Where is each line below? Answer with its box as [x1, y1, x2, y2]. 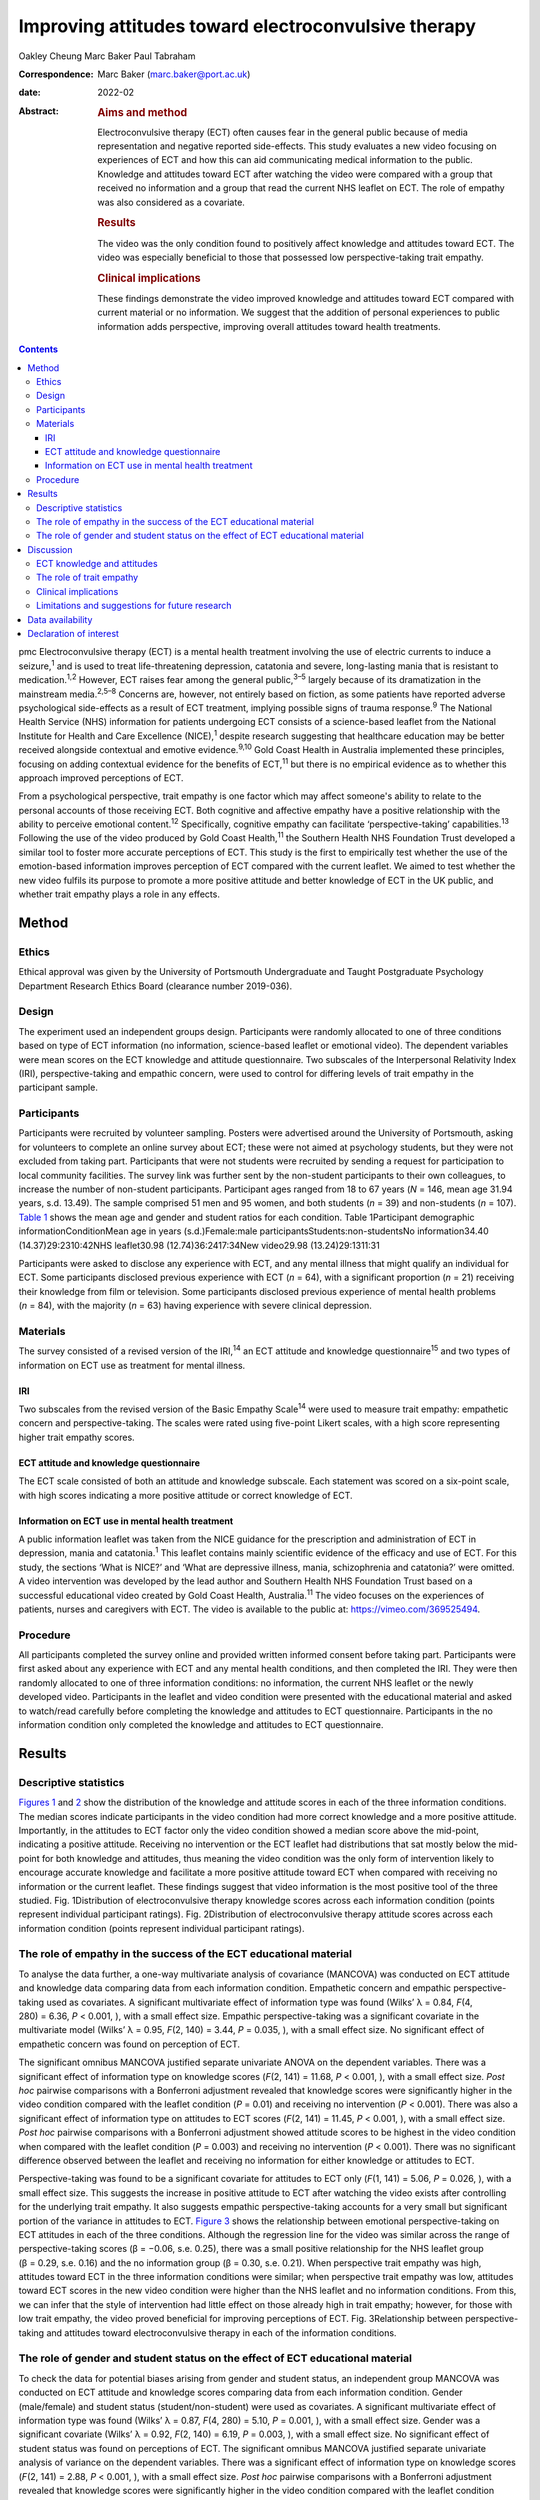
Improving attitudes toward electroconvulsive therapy [18, 15, 477, 37]
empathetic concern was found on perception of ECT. [18, 2038, 240, 2050]
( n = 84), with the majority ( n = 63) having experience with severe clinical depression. [18, 1300, 372, 1312]
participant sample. [18, 1081, 99, 1094]
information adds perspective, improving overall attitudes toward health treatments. [97, 320, 441, 332]
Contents [18, 343, 59, 355]
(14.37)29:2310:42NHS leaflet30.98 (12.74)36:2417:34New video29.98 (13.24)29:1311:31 [18, 1239, 380, 1251]
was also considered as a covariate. [97, 196, 245, 208]
